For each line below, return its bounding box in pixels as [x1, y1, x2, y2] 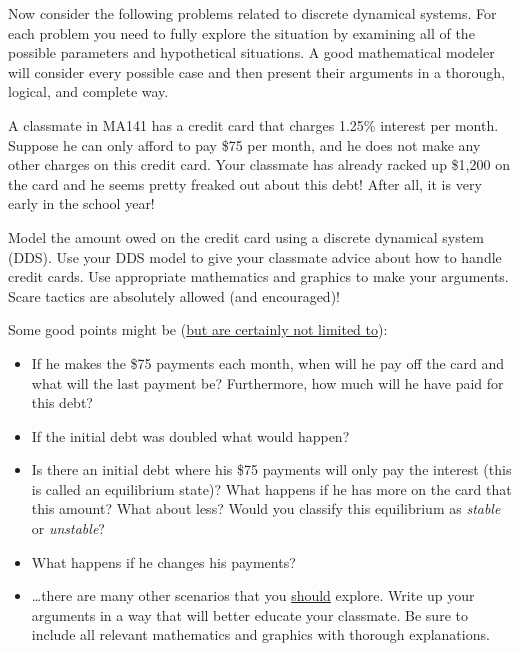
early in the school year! [8, 193, 155, 214]
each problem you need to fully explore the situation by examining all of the [8, 22, 475, 43]
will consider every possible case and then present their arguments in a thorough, [8, 61, 505, 82]
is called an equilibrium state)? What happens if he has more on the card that [31, 478, 512, 499]
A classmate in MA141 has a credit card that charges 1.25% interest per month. [8, 114, 499, 135]
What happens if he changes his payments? [31, 551, 296, 572]
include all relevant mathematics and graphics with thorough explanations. [31, 624, 490, 645]
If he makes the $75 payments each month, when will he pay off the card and [31, 352, 505, 373]
